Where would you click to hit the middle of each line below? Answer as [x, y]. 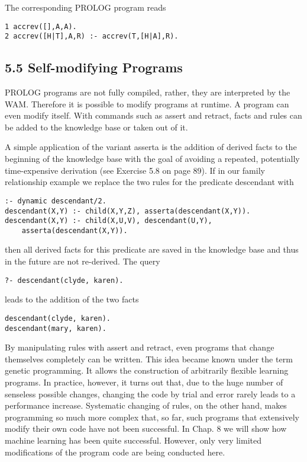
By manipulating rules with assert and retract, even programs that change [140, 347]
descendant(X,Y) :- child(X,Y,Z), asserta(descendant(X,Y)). [128, 211]
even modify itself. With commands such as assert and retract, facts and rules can [153, 115]
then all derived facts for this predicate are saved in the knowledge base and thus [152, 249]
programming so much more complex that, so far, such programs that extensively [152, 417]
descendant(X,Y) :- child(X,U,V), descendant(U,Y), [109, 221]
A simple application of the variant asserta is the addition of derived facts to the [151, 147]
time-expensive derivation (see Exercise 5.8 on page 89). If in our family [135, 170]
